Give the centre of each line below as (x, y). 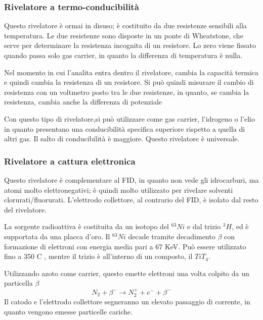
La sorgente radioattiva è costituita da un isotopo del (87, 226)
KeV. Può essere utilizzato (205, 246)
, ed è (240, 226)
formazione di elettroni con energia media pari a (79, 246)
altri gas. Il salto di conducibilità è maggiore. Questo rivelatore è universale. (122, 139)
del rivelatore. (26, 209)
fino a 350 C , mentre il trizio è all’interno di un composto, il (98, 256)
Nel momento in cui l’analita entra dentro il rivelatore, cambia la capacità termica (131, 72)
